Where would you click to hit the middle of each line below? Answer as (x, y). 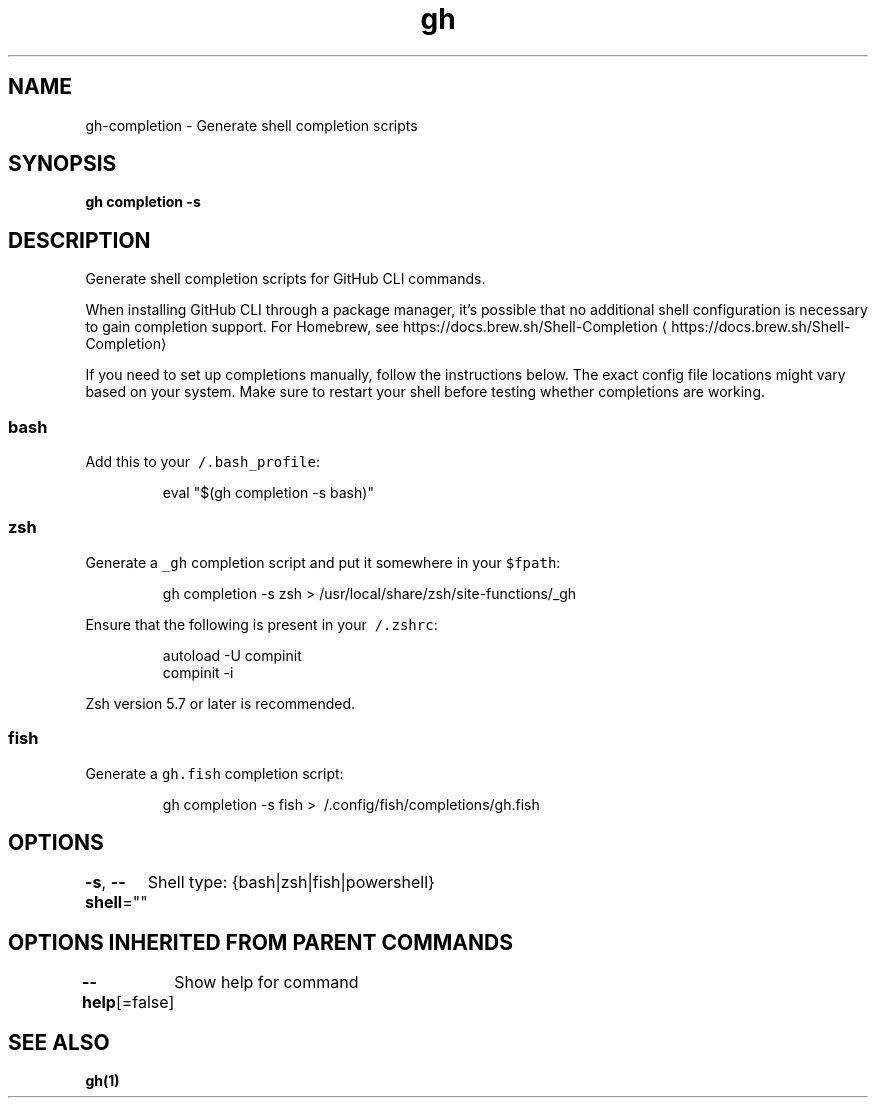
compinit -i (198, 672)
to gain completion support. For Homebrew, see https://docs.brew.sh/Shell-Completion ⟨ (376, 327)
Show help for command (266, 982)
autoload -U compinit (232, 655)
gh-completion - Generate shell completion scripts (251, 125)
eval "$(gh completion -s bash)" (268, 493)
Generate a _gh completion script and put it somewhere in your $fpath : (323, 562)
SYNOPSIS (62, 164)
